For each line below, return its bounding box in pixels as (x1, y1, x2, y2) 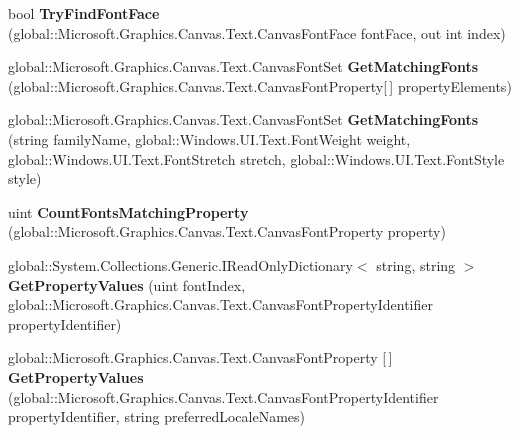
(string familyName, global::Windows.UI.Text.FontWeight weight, (8, 128, 411, 149)
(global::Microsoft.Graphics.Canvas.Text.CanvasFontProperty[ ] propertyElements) (8, 75, 512, 96)
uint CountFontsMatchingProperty (8, 201, 249, 222)
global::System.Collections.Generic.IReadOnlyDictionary (8, 254, 353, 275)
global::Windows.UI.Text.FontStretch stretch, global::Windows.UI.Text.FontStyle (8, 148, 505, 169)
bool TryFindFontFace (8, 3, 160, 23)
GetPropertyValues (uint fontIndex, (8, 274, 246, 295)
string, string (376, 254, 456, 275)
